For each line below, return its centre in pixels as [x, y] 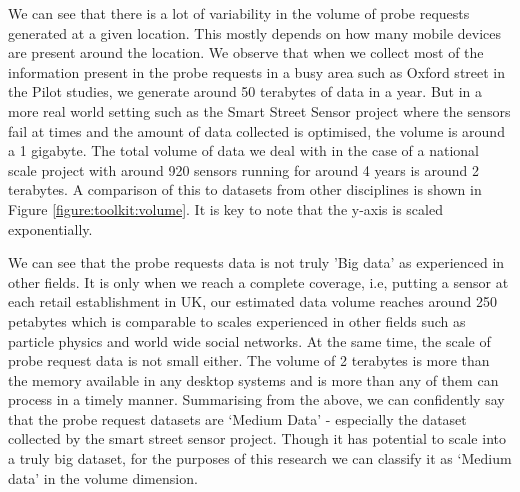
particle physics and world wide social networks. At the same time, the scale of [249, 340]
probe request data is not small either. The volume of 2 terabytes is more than [249, 360]
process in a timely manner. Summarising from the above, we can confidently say [256, 399]
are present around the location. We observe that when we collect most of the [246, 52]
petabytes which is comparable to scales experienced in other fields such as [237, 320]
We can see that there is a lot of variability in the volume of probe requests [239, 13]
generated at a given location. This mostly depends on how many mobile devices [255, 32]
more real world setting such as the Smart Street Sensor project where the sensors [259, 110]
